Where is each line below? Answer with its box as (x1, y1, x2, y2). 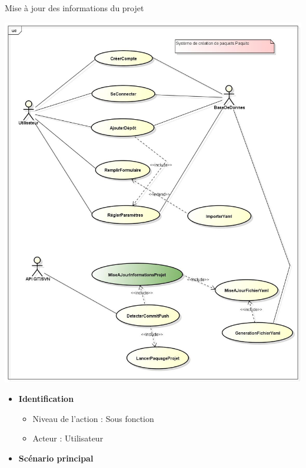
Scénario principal (18, 452, 94, 464)
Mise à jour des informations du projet (5, 2, 144, 14)
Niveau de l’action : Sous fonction (32, 412, 154, 424)
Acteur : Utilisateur (32, 432, 104, 444)
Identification (18, 392, 74, 405)
